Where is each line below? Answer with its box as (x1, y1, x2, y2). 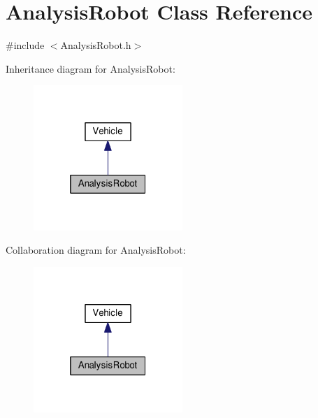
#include (6, 38, 45, 52)
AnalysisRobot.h (60, 38, 131, 52)
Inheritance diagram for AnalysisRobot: (6, 61, 175, 75)
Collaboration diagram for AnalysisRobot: (6, 243, 186, 257)
